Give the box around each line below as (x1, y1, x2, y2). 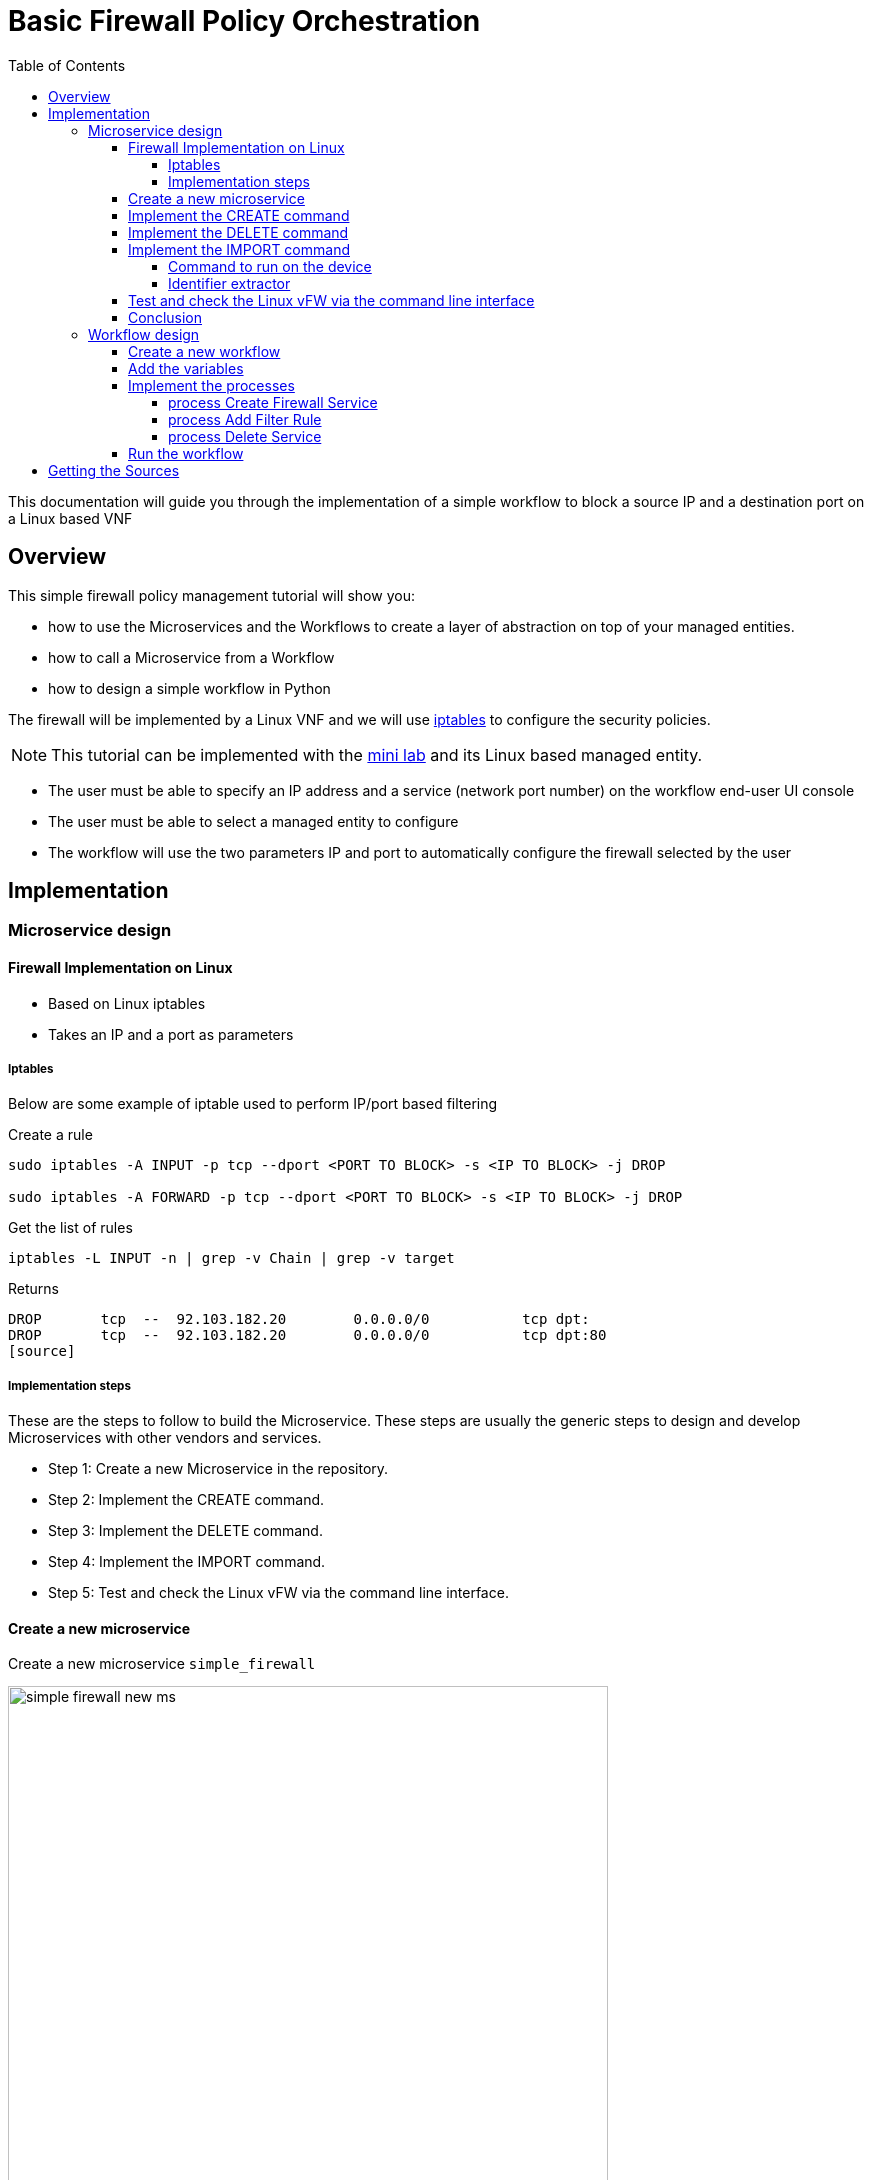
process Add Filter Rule (168, 410, 322, 428)
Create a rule (8, 1126, 93, 1144)
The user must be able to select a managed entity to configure (48, 812, 459, 830)
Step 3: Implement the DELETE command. (48, 1522, 323, 1540)
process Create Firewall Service (168, 393, 378, 411)
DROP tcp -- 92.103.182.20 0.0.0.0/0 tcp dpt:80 (8, 1327, 607, 1344)
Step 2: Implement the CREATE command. (48, 1491, 325, 1509)
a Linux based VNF (8, 509, 133, 527)
